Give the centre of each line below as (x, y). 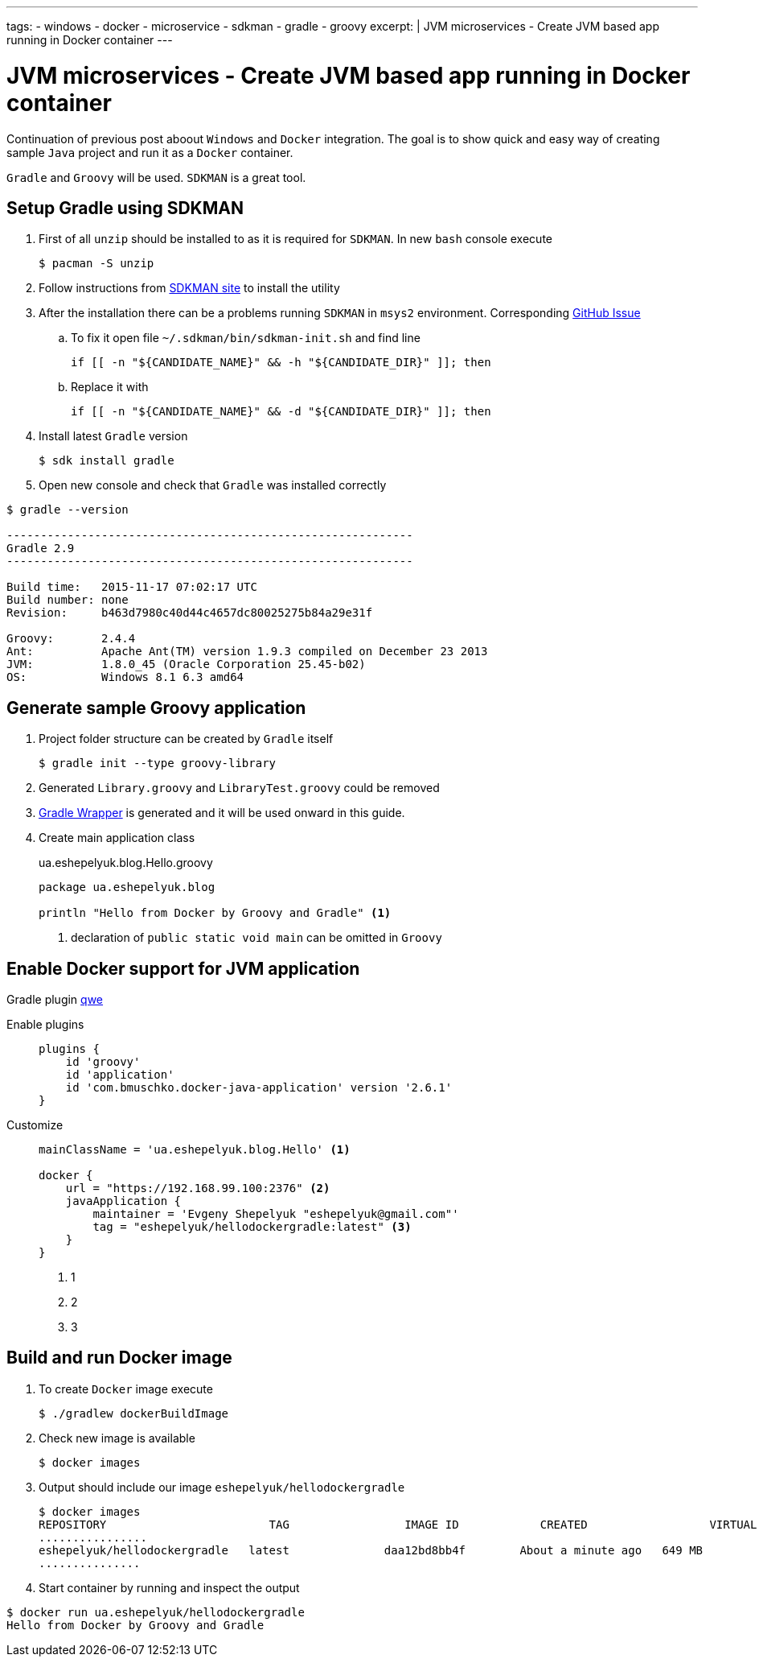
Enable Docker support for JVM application (183, 968)
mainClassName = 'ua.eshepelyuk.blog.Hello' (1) (195, 1150)
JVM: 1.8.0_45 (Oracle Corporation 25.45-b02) (186, 664)
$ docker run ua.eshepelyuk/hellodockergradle (156, 1612)
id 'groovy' (103, 1062)
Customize (35, 1125)
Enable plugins (45, 1025)
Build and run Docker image (119, 1358)
